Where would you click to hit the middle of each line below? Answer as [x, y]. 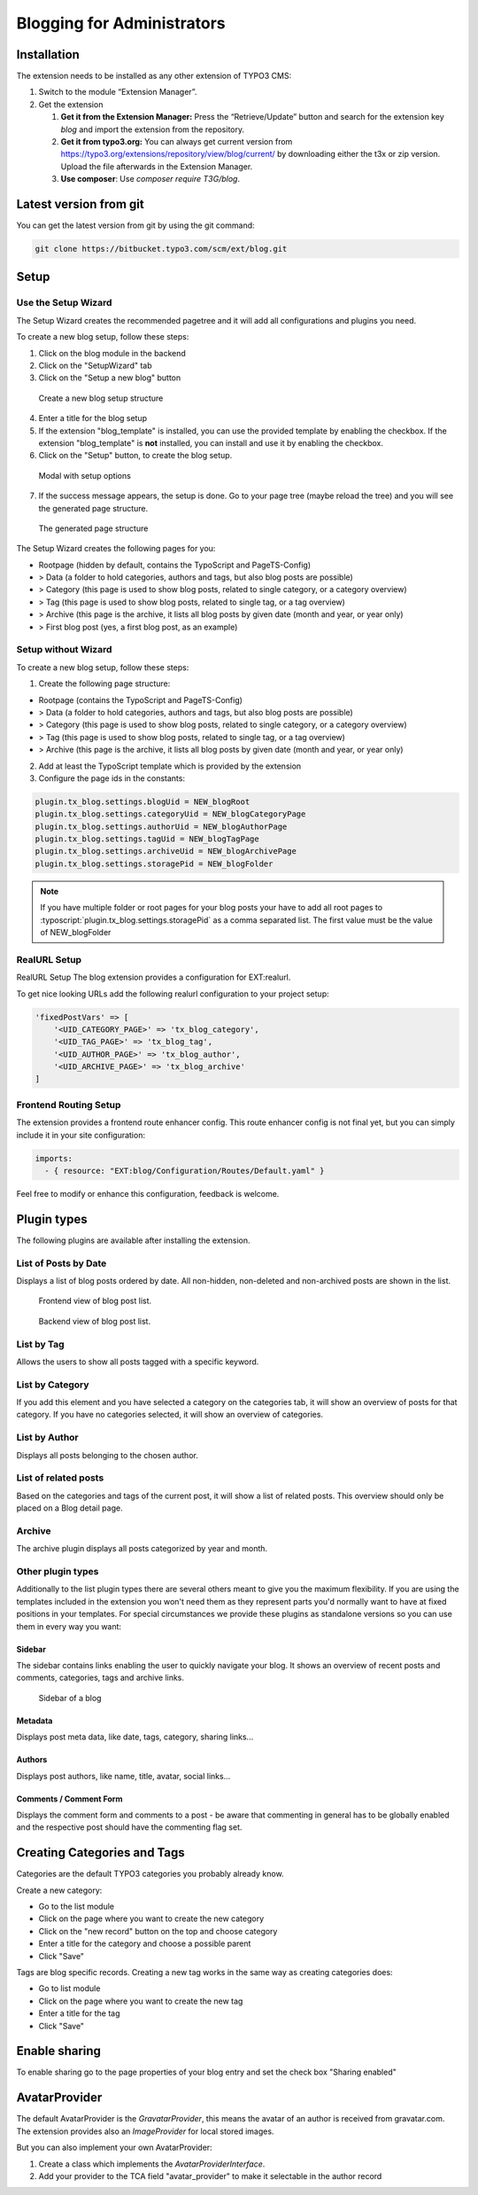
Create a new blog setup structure [101, 398]
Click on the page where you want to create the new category [151, 1918]
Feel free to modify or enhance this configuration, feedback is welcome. [148, 1193]
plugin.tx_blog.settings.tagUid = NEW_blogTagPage [147, 839]
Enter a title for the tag [79, 2013]
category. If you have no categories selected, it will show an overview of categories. [170, 1415]
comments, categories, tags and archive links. [100, 1678]
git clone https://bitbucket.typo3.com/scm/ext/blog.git [161, 249]
